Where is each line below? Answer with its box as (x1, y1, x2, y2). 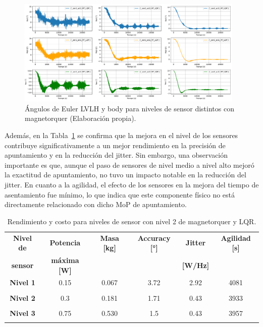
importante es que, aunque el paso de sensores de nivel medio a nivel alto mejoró (5, 159, 254, 170)
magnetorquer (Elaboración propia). (25, 113, 136, 123)
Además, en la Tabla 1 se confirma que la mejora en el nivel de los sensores (5, 129, 238, 140)
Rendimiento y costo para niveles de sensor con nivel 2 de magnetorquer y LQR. (7, 216, 256, 226)
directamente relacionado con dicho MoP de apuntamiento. (5, 199, 187, 210)
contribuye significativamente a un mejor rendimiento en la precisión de (5, 140, 226, 150)
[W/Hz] (182, 259, 209, 270)
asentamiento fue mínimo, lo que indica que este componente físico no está (5, 189, 235, 200)
